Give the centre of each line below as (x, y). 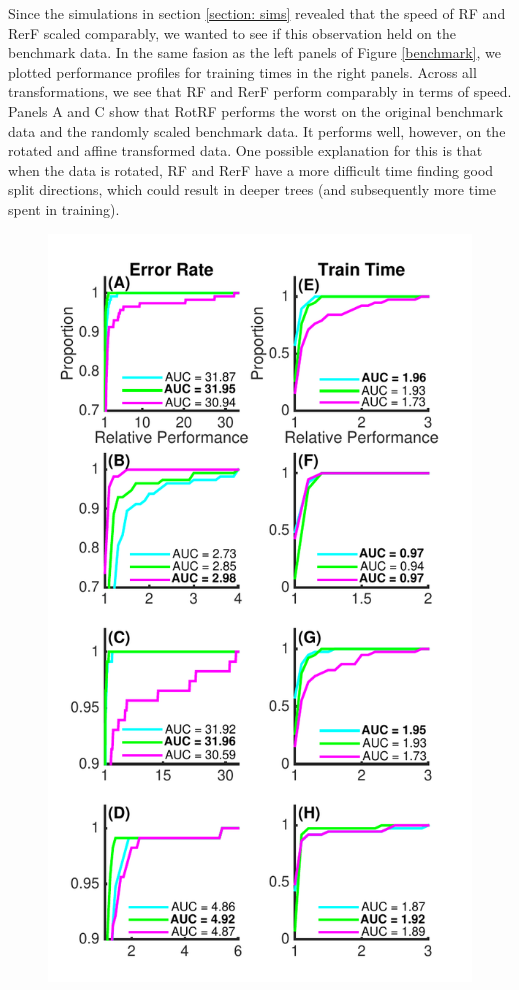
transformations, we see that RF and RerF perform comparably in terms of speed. (260, 91)
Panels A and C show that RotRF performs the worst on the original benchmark (256, 110)
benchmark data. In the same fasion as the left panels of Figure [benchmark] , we (254, 52)
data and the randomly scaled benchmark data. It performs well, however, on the (257, 130)
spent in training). (64, 208)
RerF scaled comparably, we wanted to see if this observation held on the (232, 32)
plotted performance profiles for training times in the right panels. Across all (242, 71)
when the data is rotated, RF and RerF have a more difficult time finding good (251, 169)
